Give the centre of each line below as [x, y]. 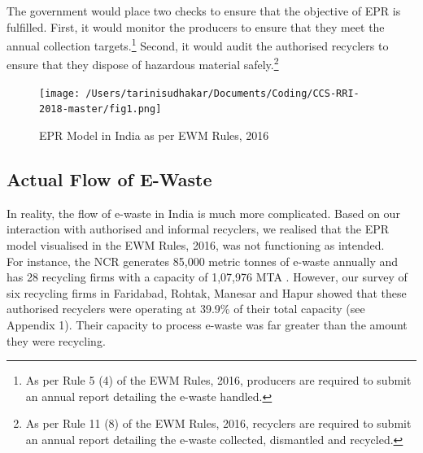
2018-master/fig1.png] [100, 109]
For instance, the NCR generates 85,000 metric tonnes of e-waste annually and [203, 261]
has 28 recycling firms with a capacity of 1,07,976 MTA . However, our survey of [207, 277]
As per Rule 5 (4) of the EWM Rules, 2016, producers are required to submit [218, 380]
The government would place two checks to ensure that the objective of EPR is [204, 11]
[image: [60, 93]
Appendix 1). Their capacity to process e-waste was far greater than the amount [207, 324]
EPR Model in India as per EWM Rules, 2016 [154, 135]
